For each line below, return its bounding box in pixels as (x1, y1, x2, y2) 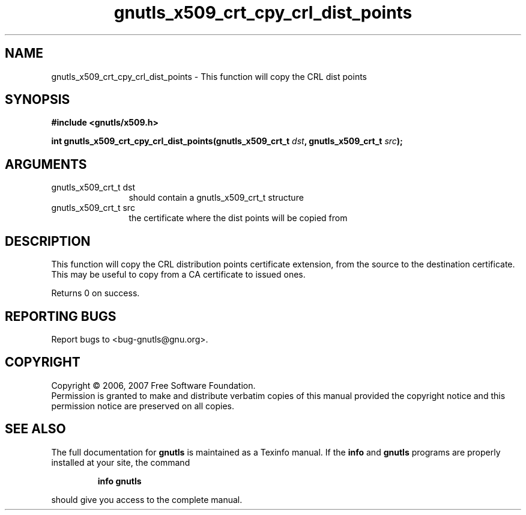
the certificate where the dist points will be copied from (128, 213, 348, 224)
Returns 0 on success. (51, 288, 140, 299)
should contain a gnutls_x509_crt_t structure (128, 192, 304, 203)
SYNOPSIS (5, 92, 70, 108)
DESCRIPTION (5, 233, 91, 249)
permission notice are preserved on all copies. (51, 400, 234, 411)
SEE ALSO (5, 421, 66, 437)
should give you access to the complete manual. (51, 494, 243, 505)
